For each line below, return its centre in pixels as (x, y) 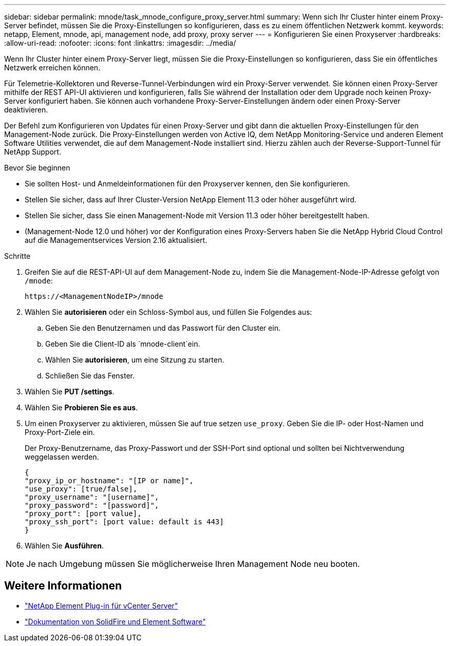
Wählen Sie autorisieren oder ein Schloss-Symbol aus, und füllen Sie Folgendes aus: (168, 312)
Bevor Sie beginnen (37, 168)
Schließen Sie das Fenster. (90, 376)
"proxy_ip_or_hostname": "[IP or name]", (109, 481)
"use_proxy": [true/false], (81, 489)
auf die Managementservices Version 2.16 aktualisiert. (116, 240)
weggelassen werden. (62, 457)
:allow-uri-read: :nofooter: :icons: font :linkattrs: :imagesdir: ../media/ (120, 43)
